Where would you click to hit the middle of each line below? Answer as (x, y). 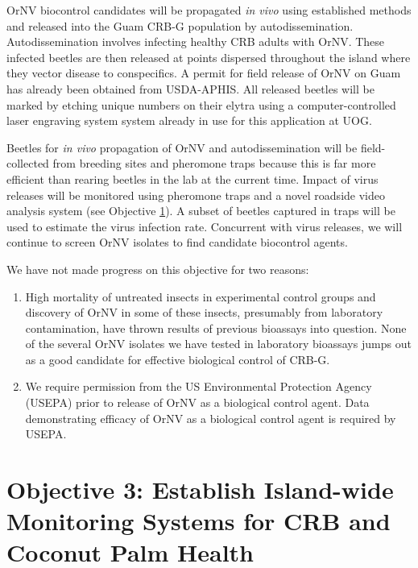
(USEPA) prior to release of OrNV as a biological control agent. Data (197, 402)
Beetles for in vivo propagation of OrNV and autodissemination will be (182, 147)
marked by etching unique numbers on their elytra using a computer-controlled (201, 104)
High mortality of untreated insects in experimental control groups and (201, 296)
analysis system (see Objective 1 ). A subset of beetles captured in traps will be (201, 211)
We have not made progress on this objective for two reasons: (158, 269)
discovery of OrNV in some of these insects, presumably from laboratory (204, 312)
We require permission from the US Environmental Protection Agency (199, 386)
